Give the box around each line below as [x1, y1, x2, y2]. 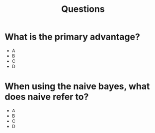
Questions [61, 3, 105, 15]
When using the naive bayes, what [4, 81, 150, 92]
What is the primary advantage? [4, 31, 140, 43]
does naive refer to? [4, 91, 89, 102]
